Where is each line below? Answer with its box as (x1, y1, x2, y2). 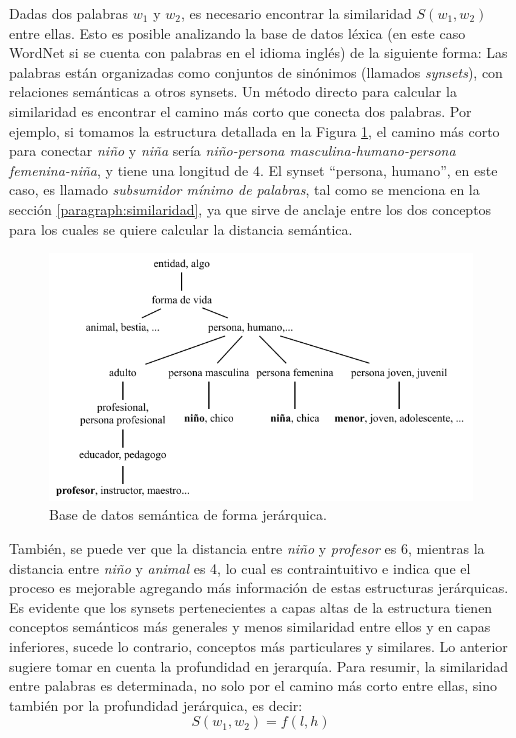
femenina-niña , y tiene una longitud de (9, 159, 249, 180)
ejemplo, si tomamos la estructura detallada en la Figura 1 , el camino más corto (9, 120, 500, 141)
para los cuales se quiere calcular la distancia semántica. (9, 218, 353, 239)
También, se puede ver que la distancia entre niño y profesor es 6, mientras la (9, 538, 485, 559)
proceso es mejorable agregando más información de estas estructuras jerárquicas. (9, 577, 509, 598)
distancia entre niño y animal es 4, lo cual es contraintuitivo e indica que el (9, 557, 471, 578)
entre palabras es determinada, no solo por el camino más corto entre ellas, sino (9, 675, 497, 696)
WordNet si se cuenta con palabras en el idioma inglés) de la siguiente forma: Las (9, 42, 508, 63)
